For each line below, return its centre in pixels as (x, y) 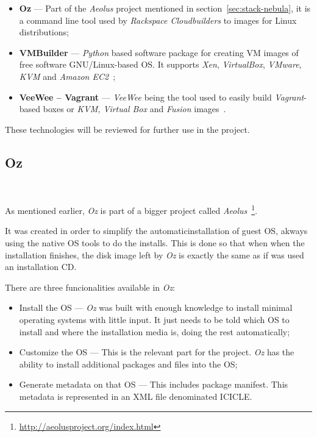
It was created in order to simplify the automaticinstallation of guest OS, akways (156, 231)
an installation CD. (41, 267)
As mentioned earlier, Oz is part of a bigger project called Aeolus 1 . (131, 209)
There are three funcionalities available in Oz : (90, 287)
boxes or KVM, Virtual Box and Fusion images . (134, 109)
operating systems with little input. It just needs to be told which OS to (154, 319)
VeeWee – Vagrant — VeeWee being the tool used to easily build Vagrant (162, 97)
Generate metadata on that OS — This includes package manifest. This (154, 384)
